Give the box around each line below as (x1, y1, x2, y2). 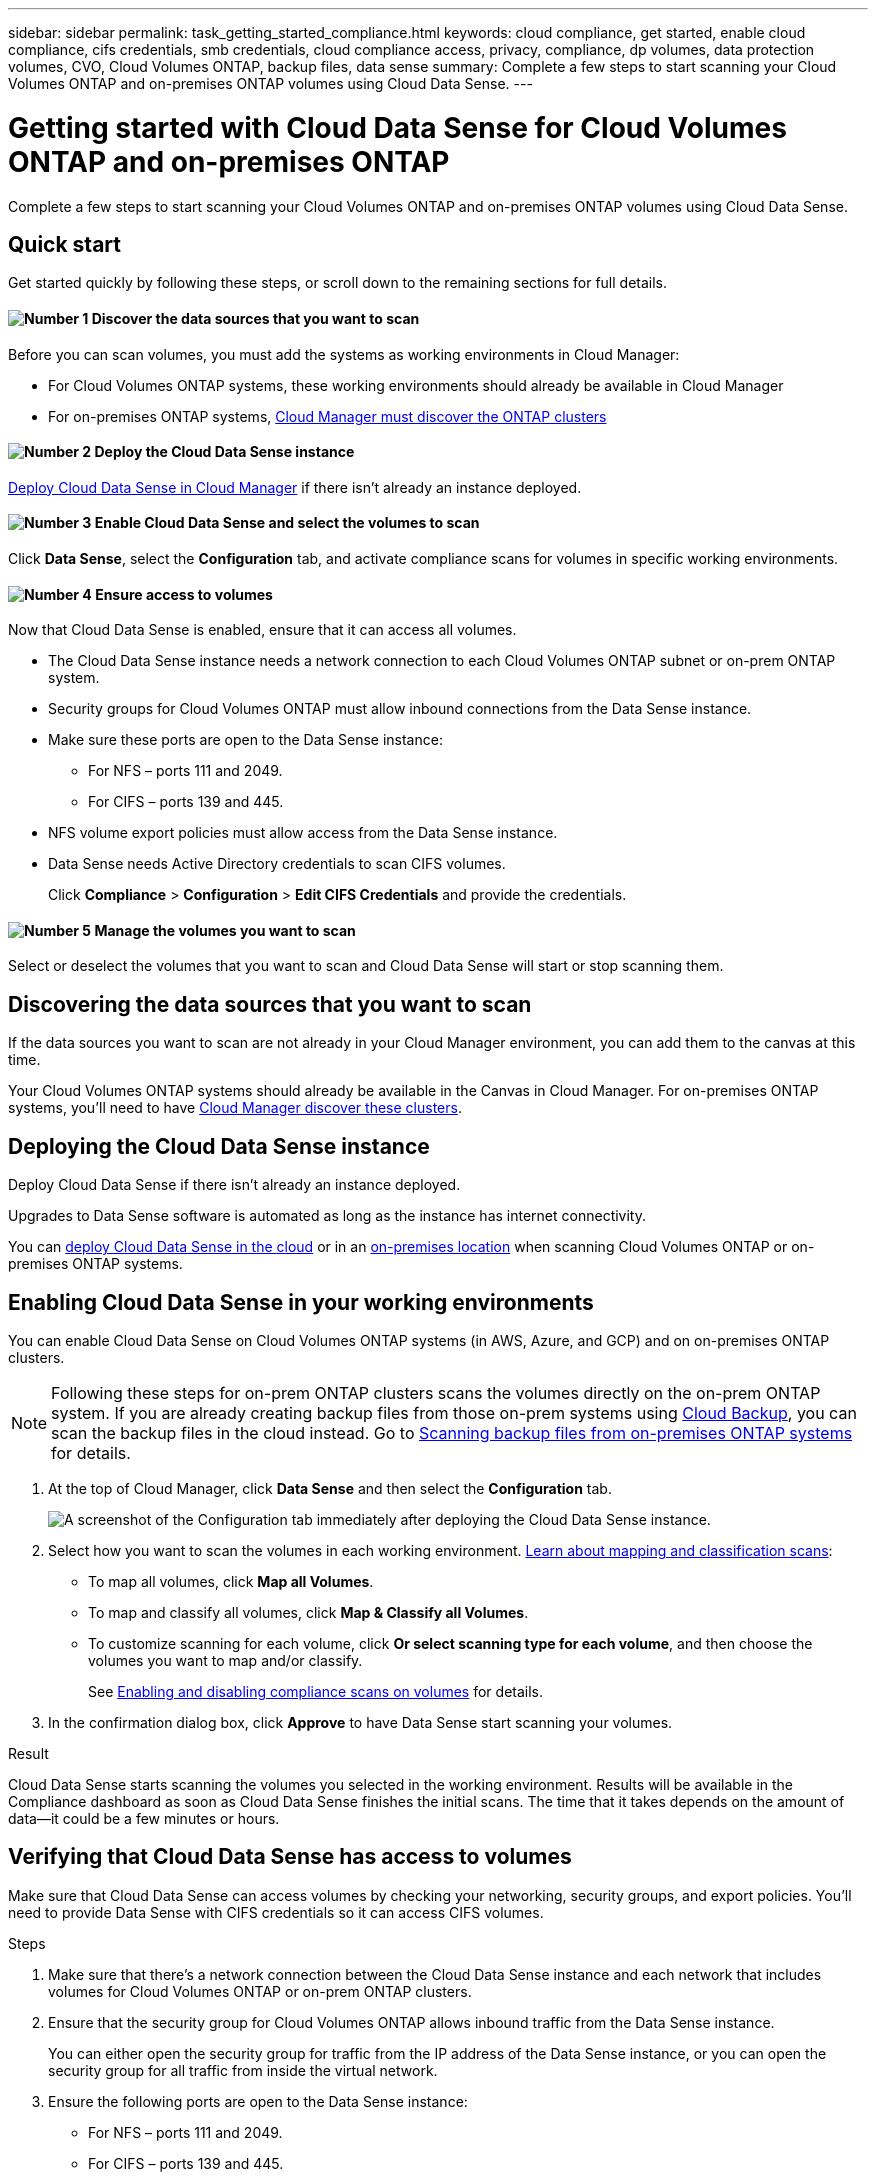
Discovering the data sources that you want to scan (8, 991, 532, 1017)
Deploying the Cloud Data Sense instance (8, 1133, 430, 1159)
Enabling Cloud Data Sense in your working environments (8, 1289, 594, 1315)
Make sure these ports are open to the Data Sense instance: (48, 731, 443, 749)
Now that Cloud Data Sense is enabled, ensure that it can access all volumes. (8, 621, 517, 639)
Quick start (8, 231, 121, 257)
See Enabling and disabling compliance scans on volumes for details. (88, 1682, 544, 1700)
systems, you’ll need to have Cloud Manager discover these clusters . (8, 1099, 462, 1117)
